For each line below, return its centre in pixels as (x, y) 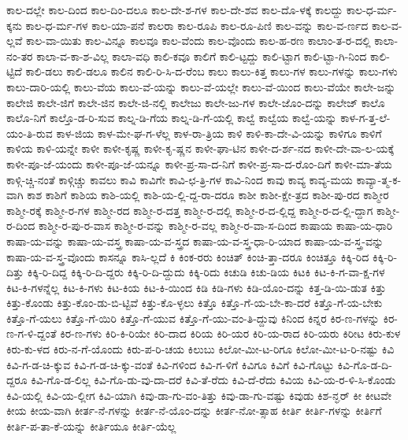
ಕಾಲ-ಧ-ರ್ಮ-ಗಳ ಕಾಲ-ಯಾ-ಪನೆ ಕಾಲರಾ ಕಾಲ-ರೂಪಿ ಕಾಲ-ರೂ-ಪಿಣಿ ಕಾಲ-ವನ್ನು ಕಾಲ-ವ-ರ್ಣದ (197, 25)
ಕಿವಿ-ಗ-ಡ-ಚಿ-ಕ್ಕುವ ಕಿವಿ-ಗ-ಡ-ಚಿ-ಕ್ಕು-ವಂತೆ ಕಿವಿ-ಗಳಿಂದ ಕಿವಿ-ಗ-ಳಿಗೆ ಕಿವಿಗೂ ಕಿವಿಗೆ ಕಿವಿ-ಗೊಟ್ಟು (170, 364)
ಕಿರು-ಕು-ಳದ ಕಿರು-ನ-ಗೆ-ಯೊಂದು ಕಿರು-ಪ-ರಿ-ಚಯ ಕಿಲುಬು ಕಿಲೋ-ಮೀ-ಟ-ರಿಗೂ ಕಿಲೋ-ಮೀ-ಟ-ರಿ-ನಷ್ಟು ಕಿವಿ (200, 349)
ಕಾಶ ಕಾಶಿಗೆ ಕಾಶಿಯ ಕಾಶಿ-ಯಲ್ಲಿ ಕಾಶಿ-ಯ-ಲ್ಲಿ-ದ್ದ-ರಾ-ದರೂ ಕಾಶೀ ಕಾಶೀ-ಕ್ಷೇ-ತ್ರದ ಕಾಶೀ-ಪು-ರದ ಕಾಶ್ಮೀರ (208, 195)
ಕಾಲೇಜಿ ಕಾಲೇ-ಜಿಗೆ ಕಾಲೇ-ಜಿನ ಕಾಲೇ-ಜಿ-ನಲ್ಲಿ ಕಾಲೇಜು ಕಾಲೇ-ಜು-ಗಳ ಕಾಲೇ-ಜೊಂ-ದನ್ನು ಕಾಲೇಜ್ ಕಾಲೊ (196, 102)
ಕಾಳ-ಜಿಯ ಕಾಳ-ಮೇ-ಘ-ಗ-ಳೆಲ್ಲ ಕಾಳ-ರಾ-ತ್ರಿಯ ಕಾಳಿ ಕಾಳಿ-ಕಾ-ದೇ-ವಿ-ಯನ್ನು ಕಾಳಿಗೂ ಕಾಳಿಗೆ (219, 133)
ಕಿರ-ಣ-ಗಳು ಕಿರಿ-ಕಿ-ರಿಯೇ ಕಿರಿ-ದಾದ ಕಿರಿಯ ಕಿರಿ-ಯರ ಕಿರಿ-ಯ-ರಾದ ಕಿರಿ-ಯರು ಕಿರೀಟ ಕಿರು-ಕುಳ (230, 333)
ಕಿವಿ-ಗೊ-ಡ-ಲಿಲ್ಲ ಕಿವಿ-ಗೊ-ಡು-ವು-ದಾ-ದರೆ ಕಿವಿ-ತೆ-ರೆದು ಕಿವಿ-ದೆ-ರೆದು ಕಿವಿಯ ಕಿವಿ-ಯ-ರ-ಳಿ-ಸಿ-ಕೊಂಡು (213, 380)
